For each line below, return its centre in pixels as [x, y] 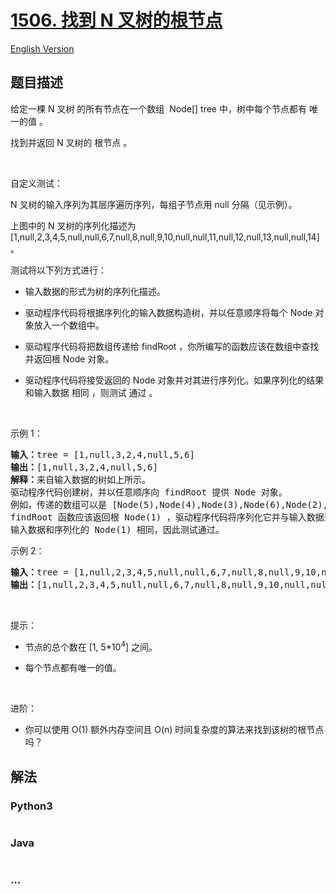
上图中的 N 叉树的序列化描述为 [73, 225]
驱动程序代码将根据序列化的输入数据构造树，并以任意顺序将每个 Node [168, 312]
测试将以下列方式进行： [58, 270]
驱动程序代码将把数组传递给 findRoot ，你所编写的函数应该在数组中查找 [172, 346]
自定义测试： [36, 183]
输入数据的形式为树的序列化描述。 [95, 291]
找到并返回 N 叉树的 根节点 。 [71, 142]
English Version [42, 48]
